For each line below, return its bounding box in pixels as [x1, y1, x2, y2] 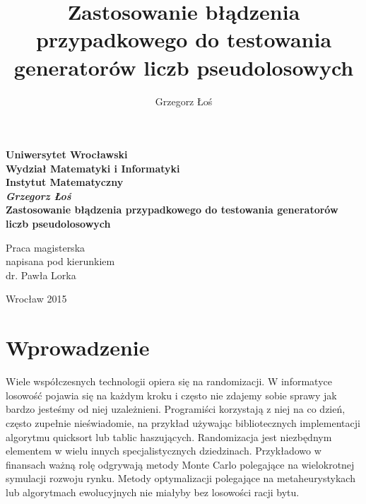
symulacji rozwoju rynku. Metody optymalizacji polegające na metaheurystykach [6, 471, 355, 486]
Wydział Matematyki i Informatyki [6, 160, 180, 175]
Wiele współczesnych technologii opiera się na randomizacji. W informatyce [6, 374, 332, 389]
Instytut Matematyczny [6, 175, 124, 189]
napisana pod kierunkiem [6, 254, 115, 269]
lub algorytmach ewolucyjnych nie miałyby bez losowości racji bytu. [6, 484, 300, 499]
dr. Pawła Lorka [6, 267, 76, 282]
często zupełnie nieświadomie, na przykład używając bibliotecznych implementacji [6, 415, 360, 430]
